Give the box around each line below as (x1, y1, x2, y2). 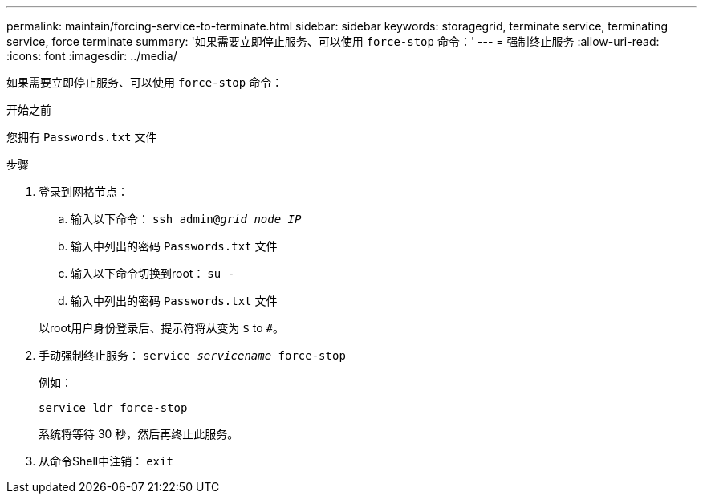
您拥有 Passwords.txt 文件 (6, 130, 157, 144)
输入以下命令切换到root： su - (71, 266, 235, 280)
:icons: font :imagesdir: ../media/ (6, 49, 177, 63)
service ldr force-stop (39, 401, 188, 414)
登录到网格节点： (39, 185, 128, 198)
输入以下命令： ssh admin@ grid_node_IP (71, 212, 302, 226)
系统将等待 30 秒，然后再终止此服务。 (39, 427, 239, 441)
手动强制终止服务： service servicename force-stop (39, 348, 346, 362)
